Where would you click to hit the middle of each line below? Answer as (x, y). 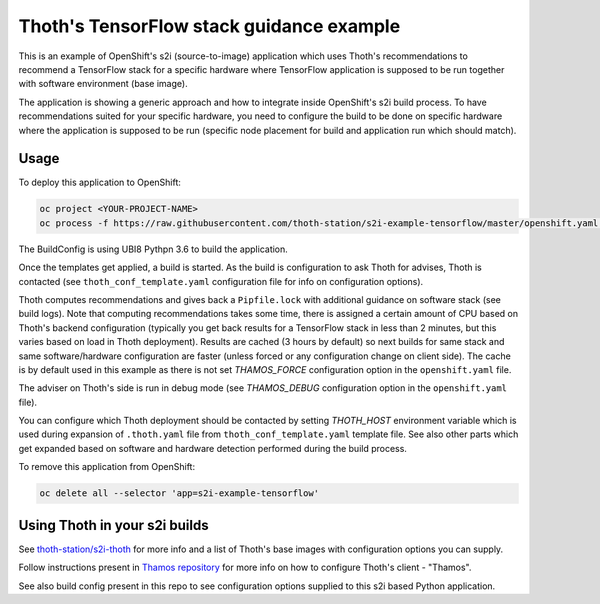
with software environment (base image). (103, 84)
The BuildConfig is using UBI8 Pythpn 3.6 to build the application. (153, 249)
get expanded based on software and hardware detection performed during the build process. (212, 448)
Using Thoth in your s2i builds (113, 525)
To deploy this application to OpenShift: (100, 182)
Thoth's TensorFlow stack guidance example (209, 26)
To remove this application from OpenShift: (106, 467)
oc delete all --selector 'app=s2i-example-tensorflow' (179, 493)
